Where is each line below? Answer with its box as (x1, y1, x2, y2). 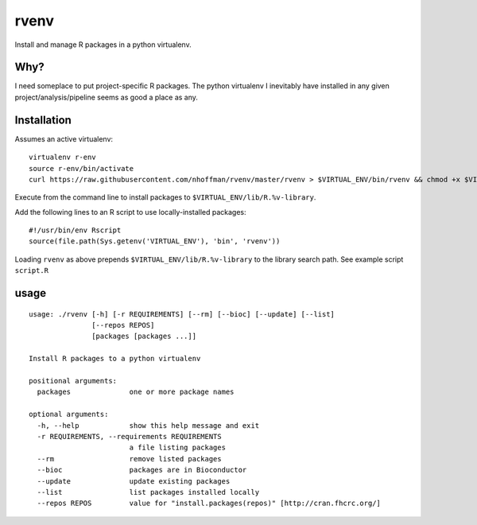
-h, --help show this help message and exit (37, 421, 260, 430)
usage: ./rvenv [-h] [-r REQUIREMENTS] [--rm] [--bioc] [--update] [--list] (29, 309, 335, 318)
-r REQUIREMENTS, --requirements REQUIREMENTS (37, 432, 222, 441)
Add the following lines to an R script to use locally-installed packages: (14, 207, 246, 216)
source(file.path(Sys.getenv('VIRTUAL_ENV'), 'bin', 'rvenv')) (29, 237, 281, 246)
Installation (14, 113, 72, 126)
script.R (14, 266, 49, 275)
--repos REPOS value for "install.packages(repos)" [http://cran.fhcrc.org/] (37, 499, 382, 508)
